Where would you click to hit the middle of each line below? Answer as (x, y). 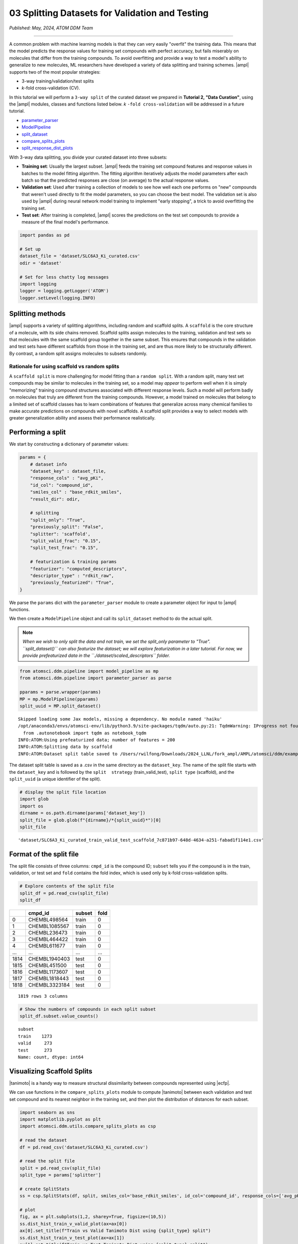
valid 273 (35, 1043)
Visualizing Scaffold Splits (51, 1071)
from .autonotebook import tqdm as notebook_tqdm (85, 733)
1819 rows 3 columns (43, 996)
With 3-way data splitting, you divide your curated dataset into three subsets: (88, 157)
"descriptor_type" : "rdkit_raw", (72, 575)
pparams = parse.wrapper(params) (60, 692)
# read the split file (47, 1161)
